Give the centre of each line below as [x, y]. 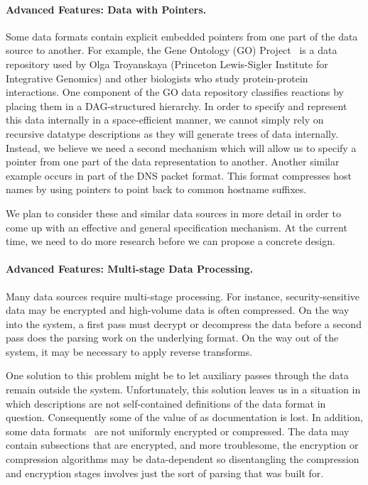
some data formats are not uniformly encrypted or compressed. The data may [178, 431]
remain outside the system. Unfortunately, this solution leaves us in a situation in [183, 389]
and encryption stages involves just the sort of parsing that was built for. [165, 473]
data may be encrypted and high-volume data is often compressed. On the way [178, 310]
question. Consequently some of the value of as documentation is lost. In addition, [184, 417]
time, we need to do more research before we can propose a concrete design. [171, 241]
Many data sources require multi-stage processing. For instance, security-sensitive [183, 296]
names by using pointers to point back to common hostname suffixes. [156, 189]
